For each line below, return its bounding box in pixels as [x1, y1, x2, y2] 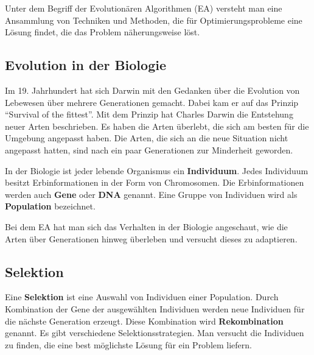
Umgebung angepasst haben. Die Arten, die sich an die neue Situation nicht [5, 132, 288, 144]
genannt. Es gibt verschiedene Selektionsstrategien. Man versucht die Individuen [5, 326, 304, 339]
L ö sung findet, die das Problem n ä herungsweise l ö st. [5, 26, 200, 38]
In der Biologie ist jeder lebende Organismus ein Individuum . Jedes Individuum [5, 164, 309, 177]
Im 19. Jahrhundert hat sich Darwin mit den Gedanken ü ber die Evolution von [5, 83, 300, 96]
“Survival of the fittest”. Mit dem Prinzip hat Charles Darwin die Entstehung [5, 108, 293, 121]
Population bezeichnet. [5, 200, 96, 213]
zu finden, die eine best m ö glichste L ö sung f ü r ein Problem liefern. [5, 338, 252, 351]
